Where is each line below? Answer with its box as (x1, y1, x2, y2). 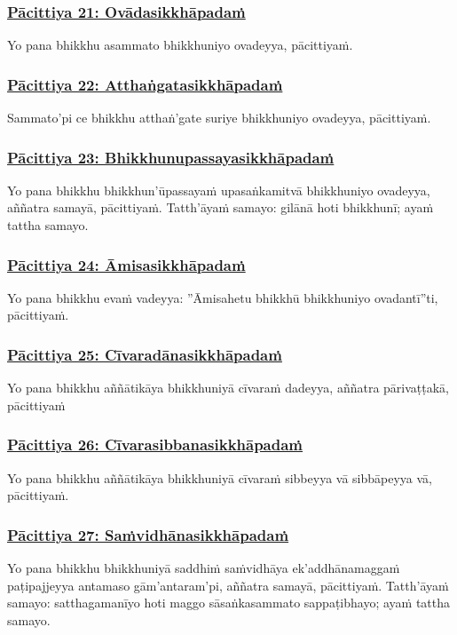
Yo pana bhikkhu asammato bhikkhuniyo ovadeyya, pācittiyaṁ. (7, 36, 353, 54)
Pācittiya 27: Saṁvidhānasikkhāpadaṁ (7, 523, 289, 545)
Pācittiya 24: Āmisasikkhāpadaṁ (7, 253, 246, 275)
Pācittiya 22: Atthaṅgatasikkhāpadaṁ (7, 73, 283, 95)
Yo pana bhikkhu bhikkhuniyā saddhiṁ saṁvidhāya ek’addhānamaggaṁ (7, 559, 400, 577)
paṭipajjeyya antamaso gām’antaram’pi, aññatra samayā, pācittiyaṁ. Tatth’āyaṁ (7, 575, 449, 594)
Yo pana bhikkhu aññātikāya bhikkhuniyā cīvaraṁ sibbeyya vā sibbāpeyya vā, (7, 468, 432, 487)
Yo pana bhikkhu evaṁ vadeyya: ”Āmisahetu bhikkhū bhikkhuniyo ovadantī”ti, (7, 288, 438, 306)
